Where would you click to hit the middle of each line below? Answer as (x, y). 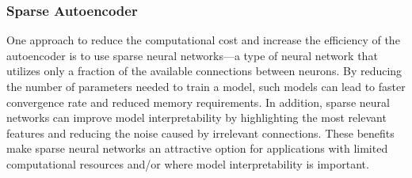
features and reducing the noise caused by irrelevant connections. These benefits (200, 133)
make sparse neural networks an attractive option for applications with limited (197, 148)
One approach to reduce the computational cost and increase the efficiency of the (203, 40)
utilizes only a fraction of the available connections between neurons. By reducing (204, 71)
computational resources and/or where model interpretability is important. (188, 163)
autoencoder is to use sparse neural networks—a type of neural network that (192, 55)
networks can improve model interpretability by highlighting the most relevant (196, 117)
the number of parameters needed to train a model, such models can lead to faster (206, 86)
